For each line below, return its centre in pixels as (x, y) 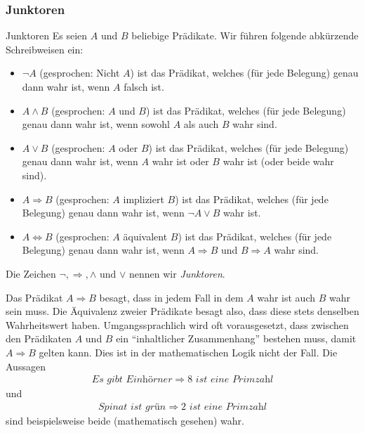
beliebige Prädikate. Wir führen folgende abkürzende (245, 35)
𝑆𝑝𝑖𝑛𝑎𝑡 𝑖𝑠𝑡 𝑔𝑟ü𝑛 (132, 407)
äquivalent (145, 236)
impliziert (144, 199)
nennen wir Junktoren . (177, 273)
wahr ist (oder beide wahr (278, 161)
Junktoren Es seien (47, 35)
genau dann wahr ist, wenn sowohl (96, 124)
